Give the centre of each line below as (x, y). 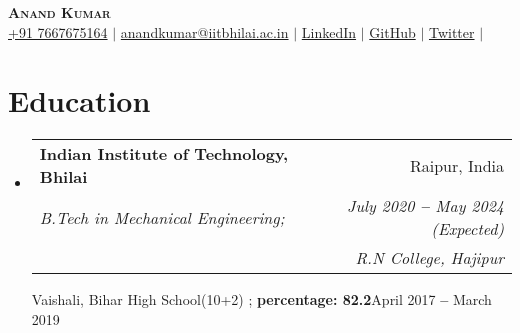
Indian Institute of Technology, (164, 154)
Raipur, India (456, 165)
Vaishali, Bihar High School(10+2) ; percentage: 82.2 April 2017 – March (261, 299)
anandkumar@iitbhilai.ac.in (204, 31)
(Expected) (467, 229)
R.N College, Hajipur (429, 258)
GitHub (392, 31)
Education (79, 100)
